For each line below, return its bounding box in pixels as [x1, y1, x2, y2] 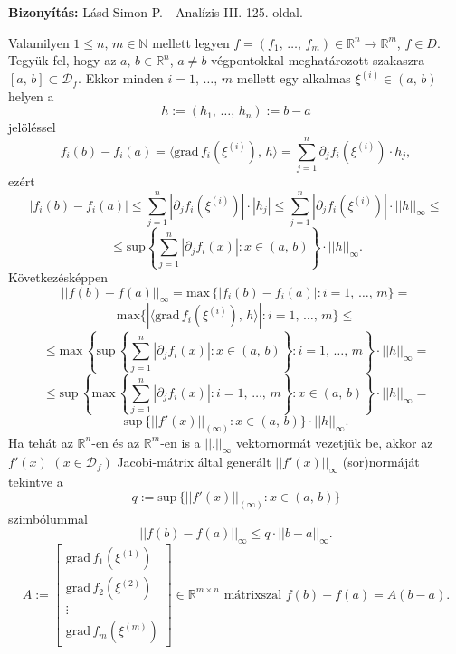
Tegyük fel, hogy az [8, 51, 117, 70]
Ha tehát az [8, 432, 73, 451]
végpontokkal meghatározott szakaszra [211, 51, 425, 70]
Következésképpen [8, 268, 109, 286]
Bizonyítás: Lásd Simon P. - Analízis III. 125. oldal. [8, 3, 303, 21]
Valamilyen [8, 33, 70, 52]
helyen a [8, 86, 54, 105]
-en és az [91, 432, 140, 451]
